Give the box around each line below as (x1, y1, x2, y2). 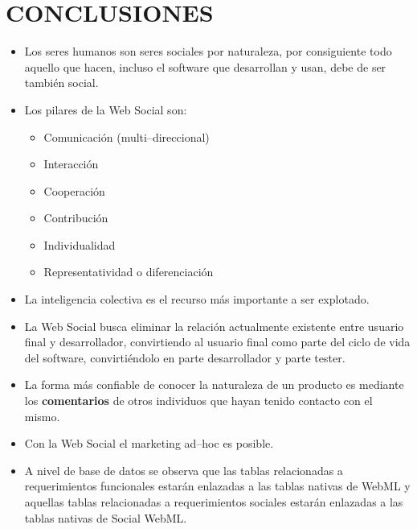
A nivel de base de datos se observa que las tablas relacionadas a (24, 461, 343, 478)
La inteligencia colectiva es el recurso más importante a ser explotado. (24, 291, 370, 308)
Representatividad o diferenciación (43, 263, 214, 280)
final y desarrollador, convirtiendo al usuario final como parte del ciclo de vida (24, 333, 411, 350)
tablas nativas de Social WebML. (24, 509, 187, 526)
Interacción (43, 155, 99, 172)
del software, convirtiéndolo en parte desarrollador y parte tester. (24, 349, 345, 366)
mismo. (24, 407, 60, 424)
